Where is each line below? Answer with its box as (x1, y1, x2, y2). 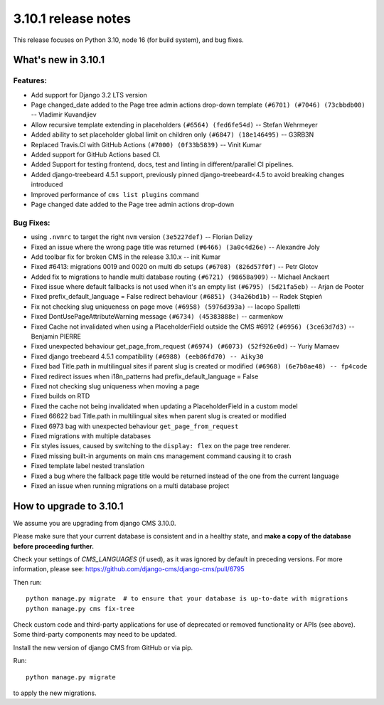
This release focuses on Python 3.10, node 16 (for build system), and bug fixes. (13, 36, 245, 44)
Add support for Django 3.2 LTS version (31, 90, 147, 99)
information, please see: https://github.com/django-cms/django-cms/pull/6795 (13, 565, 245, 573)
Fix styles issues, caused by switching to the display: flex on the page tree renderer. (31, 442, 291, 450)
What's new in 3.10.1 (13, 54, 105, 66)
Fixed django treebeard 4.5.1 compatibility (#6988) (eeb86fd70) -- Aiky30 (31, 352, 264, 361)
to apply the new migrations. (13, 689, 97, 697)
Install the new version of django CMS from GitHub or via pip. (13, 643, 193, 652)
